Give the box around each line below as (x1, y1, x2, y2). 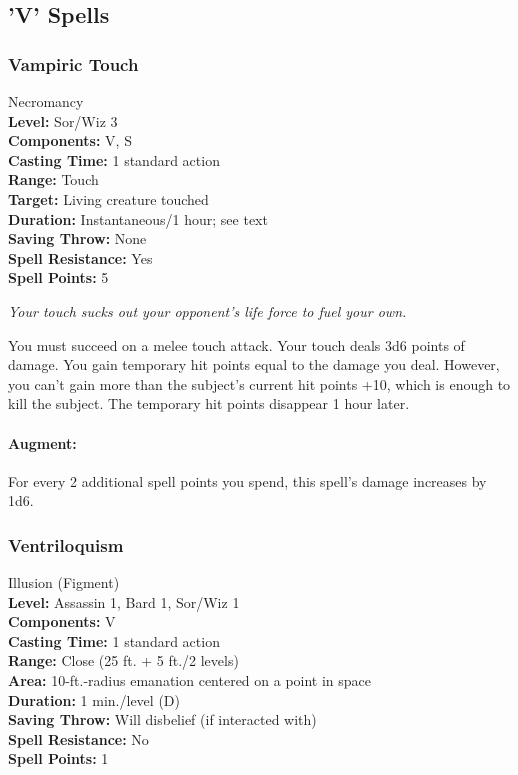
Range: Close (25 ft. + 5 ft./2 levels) (8, 650, 239, 671)
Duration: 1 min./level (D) (8, 689, 180, 710)
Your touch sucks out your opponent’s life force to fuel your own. (8, 300, 407, 321)
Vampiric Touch (8, 51, 139, 76)
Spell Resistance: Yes (8, 247, 153, 268)
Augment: (8, 432, 77, 453)
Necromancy (8, 91, 84, 111)
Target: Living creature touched (8, 188, 209, 209)
